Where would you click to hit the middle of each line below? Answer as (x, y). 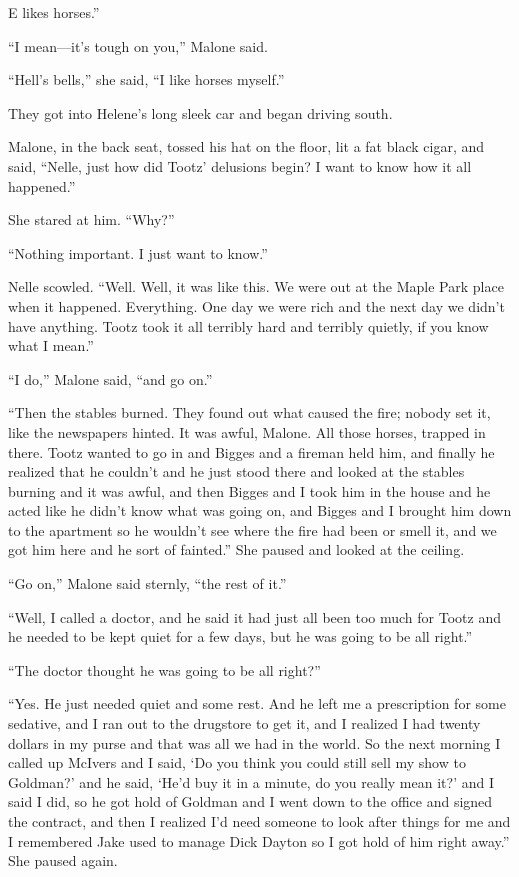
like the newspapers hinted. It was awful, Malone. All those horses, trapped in (247, 431)
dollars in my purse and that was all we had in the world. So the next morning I (254, 742)
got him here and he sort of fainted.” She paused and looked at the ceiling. (236, 549)
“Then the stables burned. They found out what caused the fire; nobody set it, (249, 412)
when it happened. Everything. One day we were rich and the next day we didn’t (256, 305)
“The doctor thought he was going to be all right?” (164, 669)
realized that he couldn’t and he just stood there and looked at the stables (236, 471)
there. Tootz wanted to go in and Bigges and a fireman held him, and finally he (251, 451)
